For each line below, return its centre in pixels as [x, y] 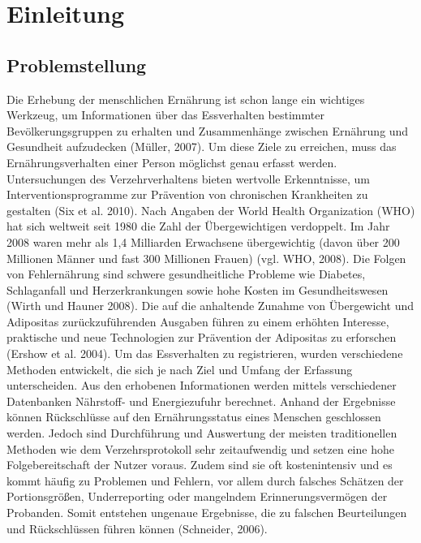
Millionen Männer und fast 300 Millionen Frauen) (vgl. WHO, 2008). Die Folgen [206, 258]
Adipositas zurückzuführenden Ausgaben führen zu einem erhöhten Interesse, [198, 321]
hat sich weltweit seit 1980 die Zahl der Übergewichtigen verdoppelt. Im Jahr [198, 226]
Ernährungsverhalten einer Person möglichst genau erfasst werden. [172, 162]
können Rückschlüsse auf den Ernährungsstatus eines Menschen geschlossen [194, 417]
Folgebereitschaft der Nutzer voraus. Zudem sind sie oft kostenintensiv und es [200, 465]
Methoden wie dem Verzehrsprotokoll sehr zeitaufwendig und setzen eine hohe [200, 448]
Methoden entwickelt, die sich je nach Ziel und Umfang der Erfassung [180, 369]
